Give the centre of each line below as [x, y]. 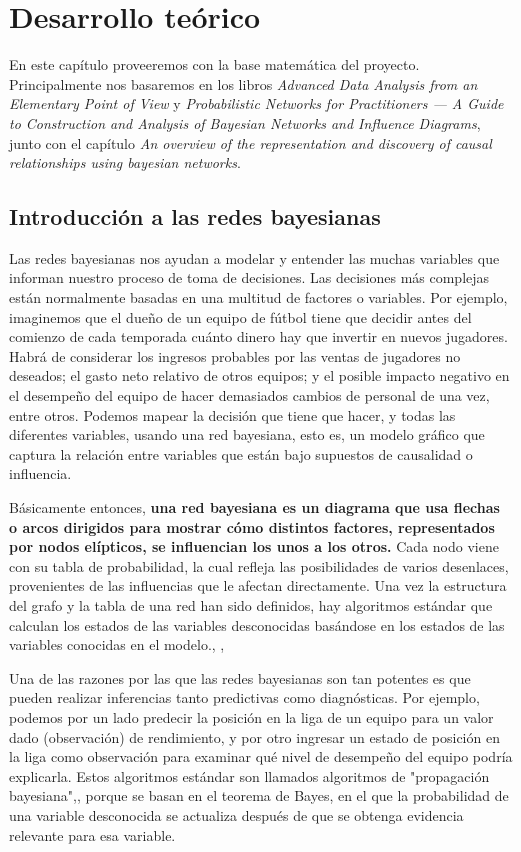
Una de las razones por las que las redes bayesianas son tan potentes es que [240, 677]
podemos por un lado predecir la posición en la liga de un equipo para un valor [251, 716]
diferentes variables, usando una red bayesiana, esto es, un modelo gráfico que [247, 434]
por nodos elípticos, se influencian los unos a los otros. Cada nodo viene [254, 546]
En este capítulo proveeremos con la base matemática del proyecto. [214, 64]
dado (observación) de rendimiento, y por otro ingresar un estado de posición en [254, 736]
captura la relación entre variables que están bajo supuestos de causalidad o [241, 453]
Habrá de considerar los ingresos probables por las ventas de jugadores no [235, 355]
